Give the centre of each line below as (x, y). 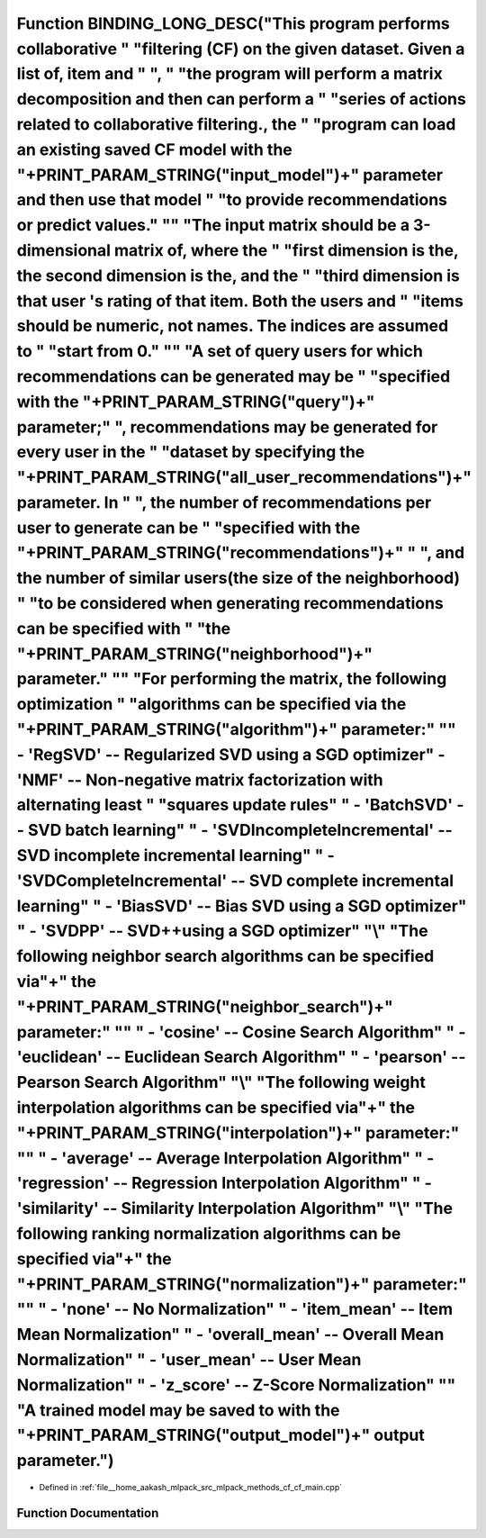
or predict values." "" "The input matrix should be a (213, 226)
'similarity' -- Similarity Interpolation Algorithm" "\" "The (235, 1209)
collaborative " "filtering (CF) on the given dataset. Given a (241, 49)
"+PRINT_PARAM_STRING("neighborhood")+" (195, 654)
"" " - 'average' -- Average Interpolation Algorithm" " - (225, 1158)
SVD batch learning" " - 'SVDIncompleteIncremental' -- (240, 831)
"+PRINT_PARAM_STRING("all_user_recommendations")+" (244, 478)
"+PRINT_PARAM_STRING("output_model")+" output (220, 1435)
